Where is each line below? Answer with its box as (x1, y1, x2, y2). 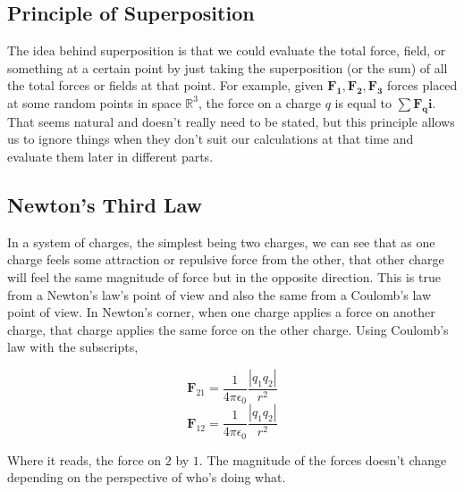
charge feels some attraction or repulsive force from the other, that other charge (7, 250, 444, 269)
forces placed (387, 76, 458, 95)
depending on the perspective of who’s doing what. (7, 468, 286, 487)
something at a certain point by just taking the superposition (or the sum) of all (7, 58, 448, 77)
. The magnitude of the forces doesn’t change (198, 450, 447, 469)
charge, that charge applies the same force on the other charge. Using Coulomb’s (7, 320, 449, 338)
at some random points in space (7, 93, 181, 112)
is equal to (334, 93, 392, 112)
